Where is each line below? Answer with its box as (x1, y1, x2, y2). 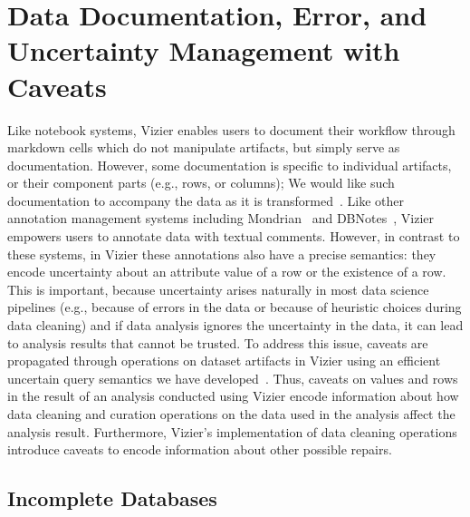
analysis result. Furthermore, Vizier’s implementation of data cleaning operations (7, 422, 457, 441)
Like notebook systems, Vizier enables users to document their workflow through (7, 120, 456, 139)
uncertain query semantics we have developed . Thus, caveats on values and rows (7, 368, 458, 387)
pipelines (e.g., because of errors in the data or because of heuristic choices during (7, 298, 462, 317)
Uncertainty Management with (7, 32, 400, 69)
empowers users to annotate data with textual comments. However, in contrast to (7, 227, 460, 246)
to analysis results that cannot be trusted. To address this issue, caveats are (7, 333, 428, 352)
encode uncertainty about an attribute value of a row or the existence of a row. (7, 262, 446, 281)
